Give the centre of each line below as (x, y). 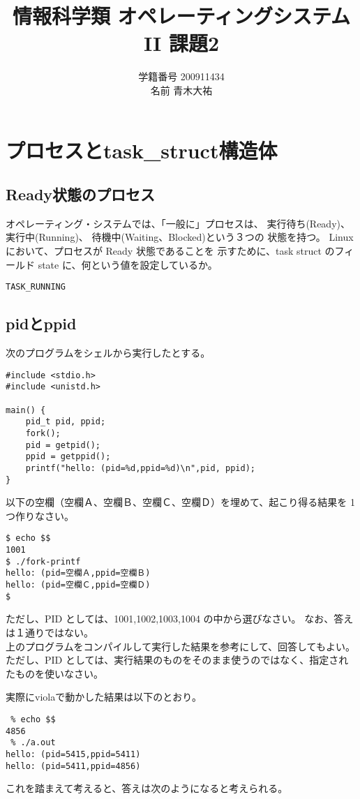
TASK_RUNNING (36, 287)
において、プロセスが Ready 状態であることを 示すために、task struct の (170, 251)
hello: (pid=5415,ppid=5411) (73, 754)
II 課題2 (181, 43)
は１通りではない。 (50, 632)
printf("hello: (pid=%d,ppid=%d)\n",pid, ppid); (140, 468)
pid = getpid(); (63, 445)
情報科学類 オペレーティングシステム (181, 16)
